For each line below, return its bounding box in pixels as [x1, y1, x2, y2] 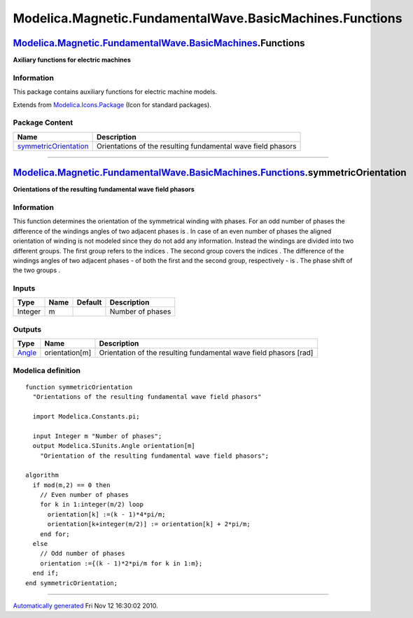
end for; [39, 530, 70, 538]
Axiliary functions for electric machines [13, 56, 131, 64]
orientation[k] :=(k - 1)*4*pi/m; [47, 510, 166, 518]
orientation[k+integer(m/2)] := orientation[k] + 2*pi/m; [47, 520, 251, 528]
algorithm [25, 471, 59, 479]
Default [76, 297, 102, 307]
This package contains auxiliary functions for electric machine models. [13, 87, 217, 96]
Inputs [13, 283, 36, 293]
